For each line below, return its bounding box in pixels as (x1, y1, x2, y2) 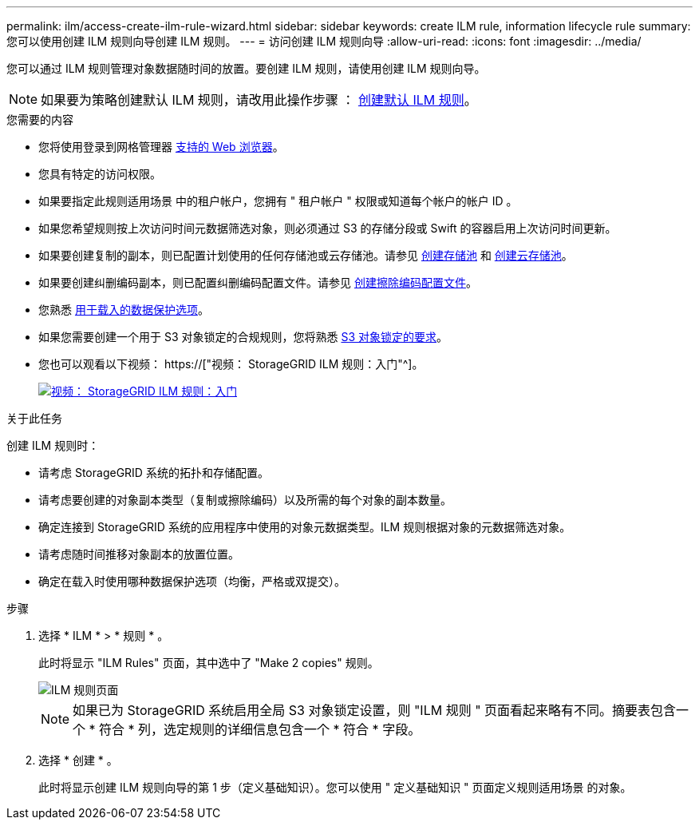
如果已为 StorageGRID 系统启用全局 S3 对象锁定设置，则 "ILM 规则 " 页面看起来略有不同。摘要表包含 (73, 702, 677, 718)
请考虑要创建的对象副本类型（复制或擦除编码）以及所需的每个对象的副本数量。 (38, 493, 452, 506)
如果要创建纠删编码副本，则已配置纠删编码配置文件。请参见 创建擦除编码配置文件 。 (38, 276, 477, 289)
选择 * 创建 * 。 (38, 753, 118, 767)
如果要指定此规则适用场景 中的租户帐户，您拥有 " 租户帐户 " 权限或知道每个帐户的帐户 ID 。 (38, 194, 518, 208)
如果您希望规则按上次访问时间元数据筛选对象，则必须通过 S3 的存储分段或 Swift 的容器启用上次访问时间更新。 (38, 221, 617, 235)
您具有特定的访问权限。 (38, 167, 161, 181)
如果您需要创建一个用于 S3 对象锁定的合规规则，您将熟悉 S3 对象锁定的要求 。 (38, 330, 448, 344)
